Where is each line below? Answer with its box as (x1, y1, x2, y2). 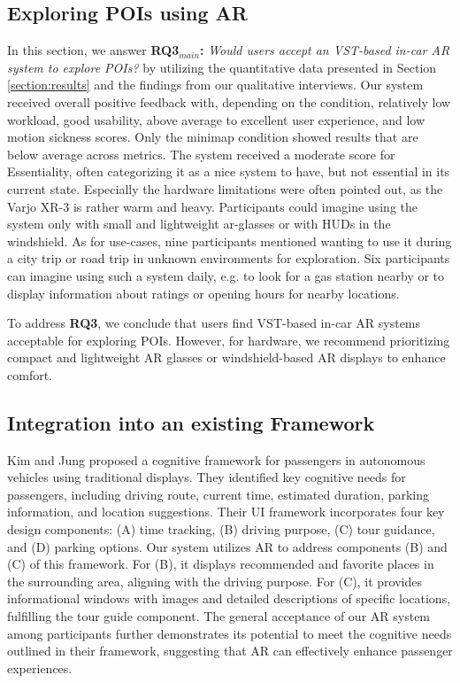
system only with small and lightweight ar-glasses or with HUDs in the (7, 214, 391, 233)
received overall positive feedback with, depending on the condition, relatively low (7, 92, 451, 111)
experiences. (7, 658, 73, 677)
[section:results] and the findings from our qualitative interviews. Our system (7, 75, 424, 94)
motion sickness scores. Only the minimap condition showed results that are (7, 128, 418, 146)
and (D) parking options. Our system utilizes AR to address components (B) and (7, 537, 448, 555)
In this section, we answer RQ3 (7, 41, 180, 59)
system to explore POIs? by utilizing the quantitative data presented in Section (7, 58, 437, 76)
